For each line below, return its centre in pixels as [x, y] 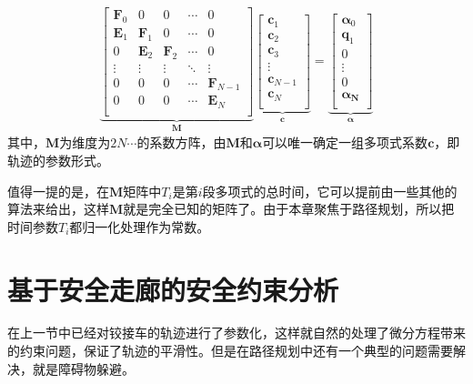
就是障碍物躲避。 [83, 368]
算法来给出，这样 [58, 209]
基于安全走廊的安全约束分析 [173, 289]
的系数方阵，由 [181, 142]
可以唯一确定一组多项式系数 [345, 142]
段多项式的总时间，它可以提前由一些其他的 [330, 191]
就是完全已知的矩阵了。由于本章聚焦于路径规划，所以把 [289, 209]
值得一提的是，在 [58, 191]
